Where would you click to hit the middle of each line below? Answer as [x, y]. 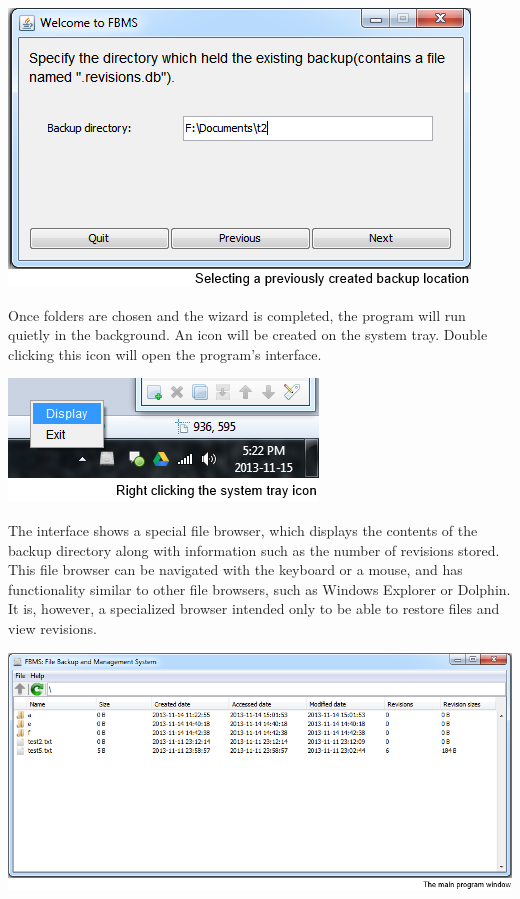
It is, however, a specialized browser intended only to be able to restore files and [254, 608]
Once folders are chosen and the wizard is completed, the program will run [237, 314]
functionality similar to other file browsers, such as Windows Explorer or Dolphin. [259, 588]
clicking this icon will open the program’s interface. [165, 353]
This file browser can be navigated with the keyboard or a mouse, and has [235, 569]
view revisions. [52, 627]
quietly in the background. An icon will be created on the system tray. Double [248, 334]
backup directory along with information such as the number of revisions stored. [254, 549]
